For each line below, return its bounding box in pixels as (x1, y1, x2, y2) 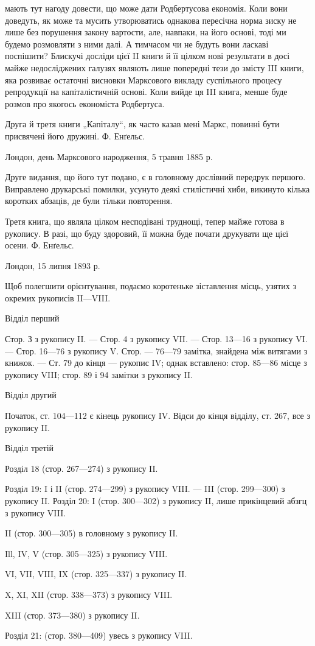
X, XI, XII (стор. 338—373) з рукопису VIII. (5, 588, 173, 600)
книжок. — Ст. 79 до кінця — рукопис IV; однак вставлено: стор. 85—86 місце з (5, 356, 307, 369)
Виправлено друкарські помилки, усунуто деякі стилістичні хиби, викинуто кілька (5, 182, 310, 195)
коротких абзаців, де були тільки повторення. (5, 194, 173, 207)
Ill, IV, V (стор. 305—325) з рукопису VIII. (5, 547, 168, 560)
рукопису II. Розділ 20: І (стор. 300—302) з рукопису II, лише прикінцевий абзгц (5, 494, 307, 507)
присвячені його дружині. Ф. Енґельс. (5, 129, 145, 142)
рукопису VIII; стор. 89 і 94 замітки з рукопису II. (5, 368, 193, 381)
